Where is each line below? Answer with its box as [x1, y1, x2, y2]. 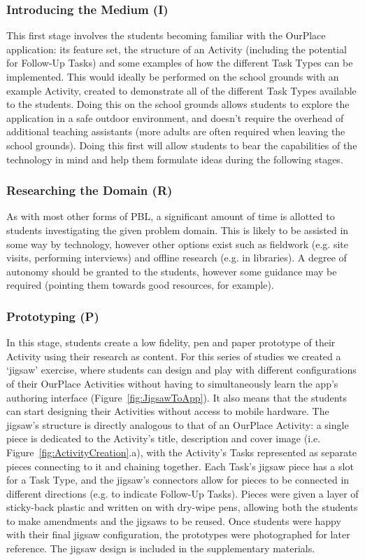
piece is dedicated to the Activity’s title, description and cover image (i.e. [6, 431, 321, 446]
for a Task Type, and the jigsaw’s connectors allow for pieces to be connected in [6, 472, 350, 487]
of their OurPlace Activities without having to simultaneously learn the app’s [6, 376, 338, 390]
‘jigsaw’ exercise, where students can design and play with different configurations [6, 362, 357, 377]
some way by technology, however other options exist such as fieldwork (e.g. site [6, 236, 348, 251]
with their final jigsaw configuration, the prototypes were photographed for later [6, 527, 350, 542]
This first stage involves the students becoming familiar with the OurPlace [6, 28, 326, 43]
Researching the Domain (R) [6, 182, 173, 199]
